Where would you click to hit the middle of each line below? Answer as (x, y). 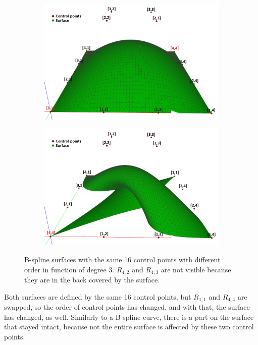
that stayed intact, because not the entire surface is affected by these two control (129, 327)
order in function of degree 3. (69, 269)
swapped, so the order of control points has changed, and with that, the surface (127, 307)
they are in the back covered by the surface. (92, 280)
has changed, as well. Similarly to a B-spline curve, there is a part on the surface (129, 317)
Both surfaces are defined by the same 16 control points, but (98, 296)
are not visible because (196, 269)
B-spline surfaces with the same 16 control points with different (122, 260)
